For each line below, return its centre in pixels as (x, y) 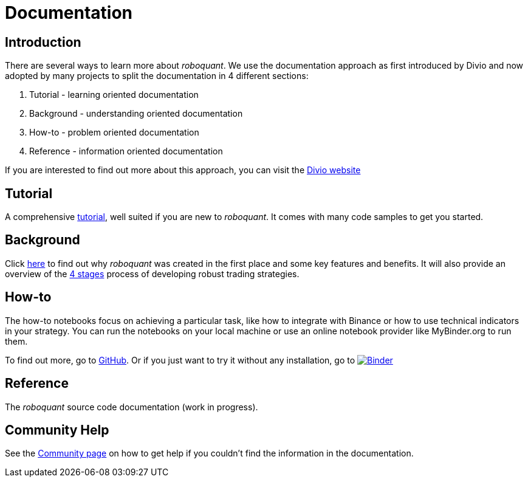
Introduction (43, 42)
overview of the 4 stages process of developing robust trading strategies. (152, 274)
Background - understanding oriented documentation (136, 114)
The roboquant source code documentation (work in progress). (132, 407)
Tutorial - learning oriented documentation (114, 95)
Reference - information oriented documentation (126, 151)
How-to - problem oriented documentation (114, 133)
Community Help (57, 430)
